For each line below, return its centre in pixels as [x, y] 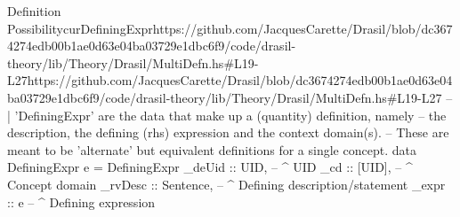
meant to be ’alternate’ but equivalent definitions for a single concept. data [212, 149]
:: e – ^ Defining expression [81, 201]
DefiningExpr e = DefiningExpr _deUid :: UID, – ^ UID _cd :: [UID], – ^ [210, 167]
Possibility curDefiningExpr [80, 28]
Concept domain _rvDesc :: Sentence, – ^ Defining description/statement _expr [226, 184]
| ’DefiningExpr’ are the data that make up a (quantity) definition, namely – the [227, 115]
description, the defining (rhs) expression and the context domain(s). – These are [228, 132]
